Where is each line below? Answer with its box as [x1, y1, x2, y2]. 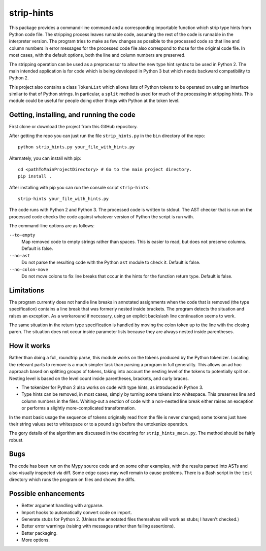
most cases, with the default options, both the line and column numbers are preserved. [9, 52, 186, 58]
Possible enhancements [9, 489, 85, 498]
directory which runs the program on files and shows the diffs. [9, 477, 135, 482]
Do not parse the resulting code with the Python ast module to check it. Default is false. [21, 259, 200, 266]
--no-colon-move [9, 267, 49, 272]
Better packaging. [21, 530, 58, 536]
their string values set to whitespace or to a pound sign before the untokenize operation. [9, 421, 189, 427]
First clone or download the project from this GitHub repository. [9, 124, 138, 130]
